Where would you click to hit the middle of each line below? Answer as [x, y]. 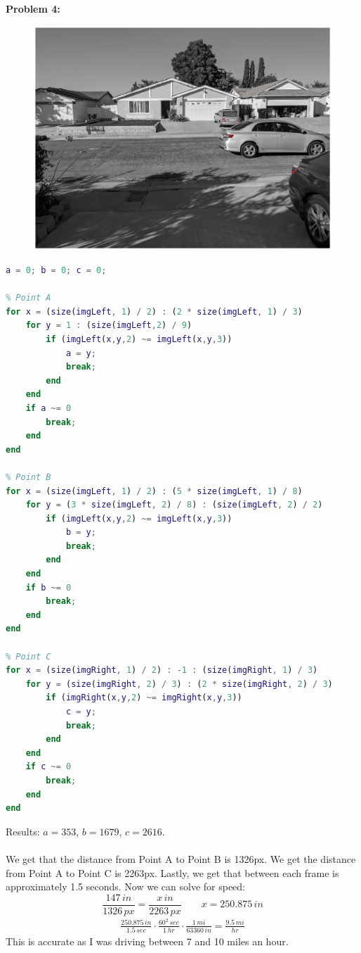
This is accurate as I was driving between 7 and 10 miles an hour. [147, 941]
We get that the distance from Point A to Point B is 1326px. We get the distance [181, 858]
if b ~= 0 [48, 587]
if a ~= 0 [48, 408]
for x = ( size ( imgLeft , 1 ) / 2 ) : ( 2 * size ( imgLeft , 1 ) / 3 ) [154, 311]
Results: [23, 831]
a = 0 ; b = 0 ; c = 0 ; [56, 271]
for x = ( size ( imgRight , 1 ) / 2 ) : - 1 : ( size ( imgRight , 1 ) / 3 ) [162, 670]
